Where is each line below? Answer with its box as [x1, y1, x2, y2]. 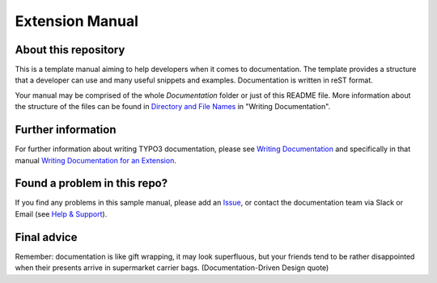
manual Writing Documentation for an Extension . [15, 155, 177, 165]
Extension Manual [15, 12, 139, 30]
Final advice [15, 230, 78, 244]
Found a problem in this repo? [15, 176, 168, 190]
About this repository [15, 43, 125, 57]
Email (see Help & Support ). [15, 209, 108, 218]
